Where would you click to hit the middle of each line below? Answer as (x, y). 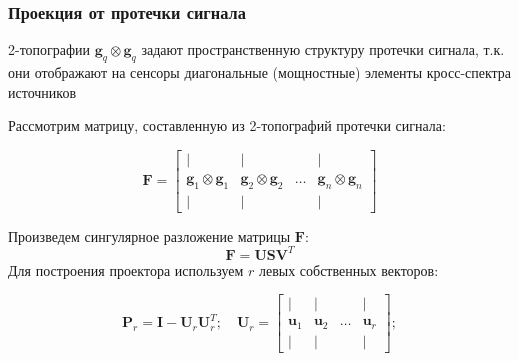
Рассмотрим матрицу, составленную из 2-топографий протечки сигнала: (227, 125)
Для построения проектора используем (126, 269)
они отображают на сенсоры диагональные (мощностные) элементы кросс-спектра (260, 72)
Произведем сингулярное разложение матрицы (149, 235)
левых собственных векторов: (348, 269)
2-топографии (49, 49)
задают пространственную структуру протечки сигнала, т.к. (323, 49)
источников (42, 91)
